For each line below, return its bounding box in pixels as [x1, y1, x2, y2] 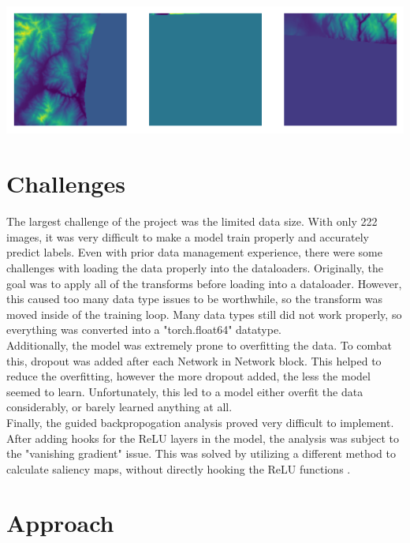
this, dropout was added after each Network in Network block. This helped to [6, 352, 382, 369]
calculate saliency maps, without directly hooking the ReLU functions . [6, 460, 351, 477]
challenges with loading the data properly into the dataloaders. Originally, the [6, 259, 383, 275]
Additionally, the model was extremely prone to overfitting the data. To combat [6, 336, 393, 353]
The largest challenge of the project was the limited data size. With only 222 [6, 213, 378, 230]
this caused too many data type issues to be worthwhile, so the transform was [6, 290, 383, 307]
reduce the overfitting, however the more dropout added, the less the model [6, 368, 371, 384]
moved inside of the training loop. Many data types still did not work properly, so [6, 305, 402, 322]
